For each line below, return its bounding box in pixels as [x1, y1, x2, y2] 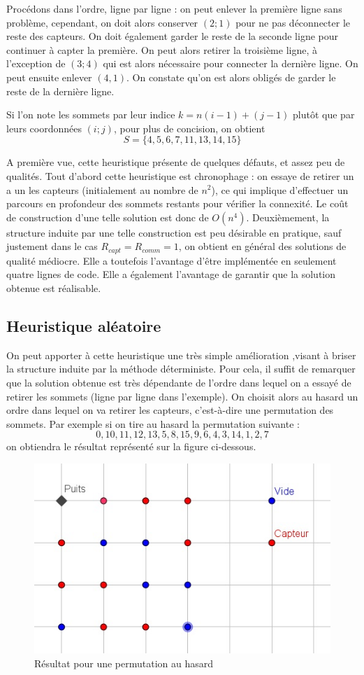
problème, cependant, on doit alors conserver [6, 15, 198, 29]
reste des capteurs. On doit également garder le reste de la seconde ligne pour [6, 29, 339, 43]
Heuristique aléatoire [6, 314, 161, 336]
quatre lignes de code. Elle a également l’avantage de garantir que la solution [6, 267, 336, 281]
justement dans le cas [6, 239, 98, 253]
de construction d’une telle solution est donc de [6, 209, 209, 224]
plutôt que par [293, 107, 355, 122]
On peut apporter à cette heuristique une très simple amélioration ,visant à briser [6, 347, 356, 362]
